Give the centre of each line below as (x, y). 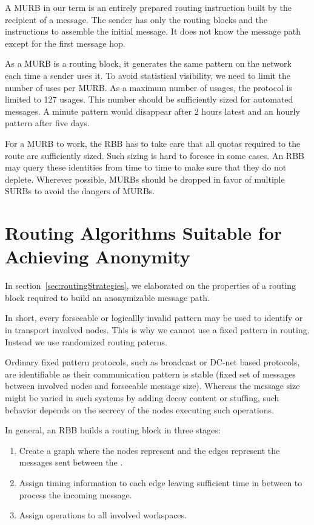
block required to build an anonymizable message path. (107, 297)
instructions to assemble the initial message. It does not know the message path (153, 31)
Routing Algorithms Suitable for (144, 233)
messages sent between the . (71, 462)
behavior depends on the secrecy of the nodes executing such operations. (139, 409)
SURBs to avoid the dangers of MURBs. (80, 191)
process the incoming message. (75, 494)
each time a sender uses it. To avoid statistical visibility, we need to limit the (148, 75)
